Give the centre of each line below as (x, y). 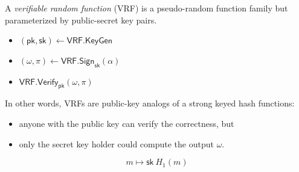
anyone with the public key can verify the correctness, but (127, 123)
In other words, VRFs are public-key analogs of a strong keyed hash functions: (150, 103)
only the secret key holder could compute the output (116, 143)
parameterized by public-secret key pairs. (81, 20)
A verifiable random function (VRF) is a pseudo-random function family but (146, 8)
